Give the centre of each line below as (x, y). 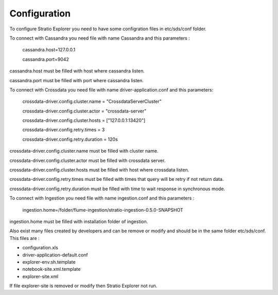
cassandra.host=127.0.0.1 (49, 50)
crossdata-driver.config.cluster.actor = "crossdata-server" (84, 111)
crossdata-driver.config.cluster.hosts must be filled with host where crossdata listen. (99, 170)
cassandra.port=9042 (46, 59)
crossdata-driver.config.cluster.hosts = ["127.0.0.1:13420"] (84, 120)
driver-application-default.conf (55, 255)
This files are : (24, 238)
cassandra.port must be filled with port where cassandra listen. (77, 80)
